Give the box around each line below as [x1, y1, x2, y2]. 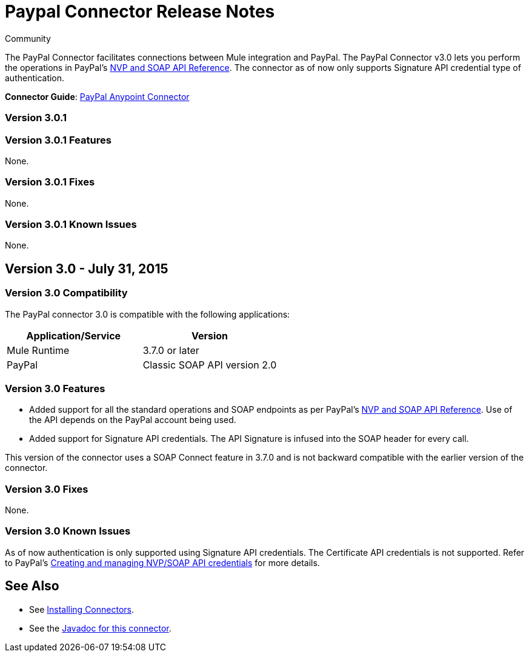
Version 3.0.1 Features [5, 133, 111, 146]
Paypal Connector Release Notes [5, 1, 275, 22]
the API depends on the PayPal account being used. [29, 415, 236, 425]
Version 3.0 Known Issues [5, 525, 131, 538]
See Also [5, 578, 59, 594]
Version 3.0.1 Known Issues [5, 218, 137, 230]
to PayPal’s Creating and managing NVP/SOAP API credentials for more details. [5, 557, 320, 568]
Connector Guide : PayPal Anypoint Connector [5, 91, 190, 102]
